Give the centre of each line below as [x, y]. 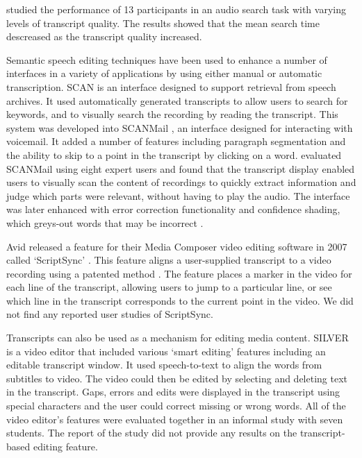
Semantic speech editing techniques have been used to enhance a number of [167, 59]
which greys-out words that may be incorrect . [105, 222]
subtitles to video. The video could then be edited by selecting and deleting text [177, 378]
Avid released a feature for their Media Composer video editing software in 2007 [177, 246]
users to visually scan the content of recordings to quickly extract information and [181, 182]
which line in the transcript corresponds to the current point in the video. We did [180, 300]
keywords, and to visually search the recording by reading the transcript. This [172, 114]
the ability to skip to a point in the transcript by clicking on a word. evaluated [174, 154]
